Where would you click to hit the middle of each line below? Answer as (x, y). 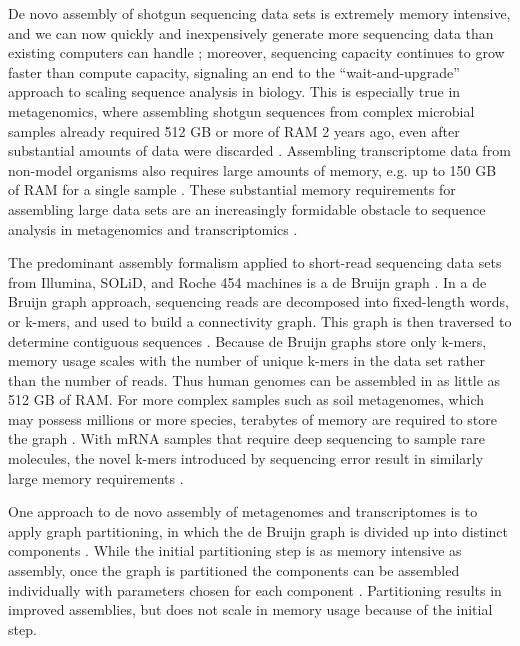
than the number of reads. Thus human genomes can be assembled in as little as (254, 379)
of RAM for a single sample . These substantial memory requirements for (232, 189)
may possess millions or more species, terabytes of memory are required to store (252, 418)
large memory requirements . (96, 477)
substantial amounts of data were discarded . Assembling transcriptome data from (259, 150)
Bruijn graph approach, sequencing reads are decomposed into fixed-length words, (258, 301)
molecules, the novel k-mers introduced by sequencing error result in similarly (246, 458)
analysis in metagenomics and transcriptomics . (153, 228)
